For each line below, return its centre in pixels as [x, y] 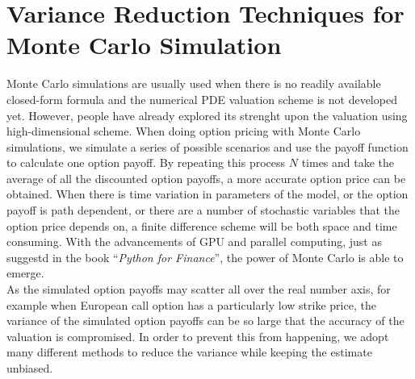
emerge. [25, 273]
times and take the [348, 162]
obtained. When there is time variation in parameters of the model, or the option [207, 194]
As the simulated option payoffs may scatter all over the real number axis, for [199, 289]
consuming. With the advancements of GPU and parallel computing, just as [194, 242]
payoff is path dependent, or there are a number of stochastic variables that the [203, 210]
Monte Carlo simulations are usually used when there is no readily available [194, 83]
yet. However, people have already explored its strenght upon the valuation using [207, 115]
